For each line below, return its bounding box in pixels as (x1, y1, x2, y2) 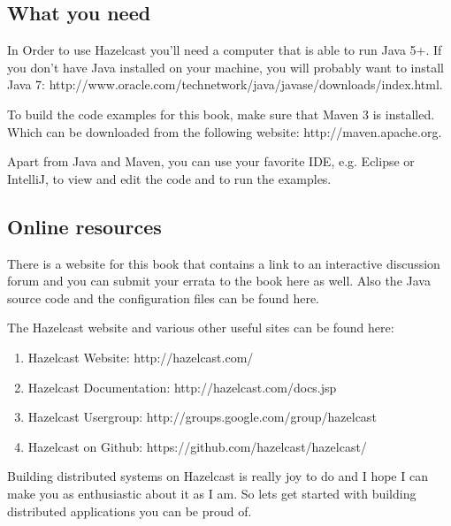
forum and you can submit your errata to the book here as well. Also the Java (7, 271, 431, 290)
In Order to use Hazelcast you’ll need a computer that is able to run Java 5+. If (7, 41, 442, 59)
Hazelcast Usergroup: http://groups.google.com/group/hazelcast (27, 408, 377, 426)
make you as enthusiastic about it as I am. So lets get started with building (7, 484, 417, 502)
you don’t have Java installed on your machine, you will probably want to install (7, 57, 444, 76)
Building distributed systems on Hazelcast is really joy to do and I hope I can (7, 467, 428, 485)
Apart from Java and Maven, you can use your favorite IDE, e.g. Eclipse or (7, 152, 415, 171)
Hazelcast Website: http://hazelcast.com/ (27, 347, 254, 366)
